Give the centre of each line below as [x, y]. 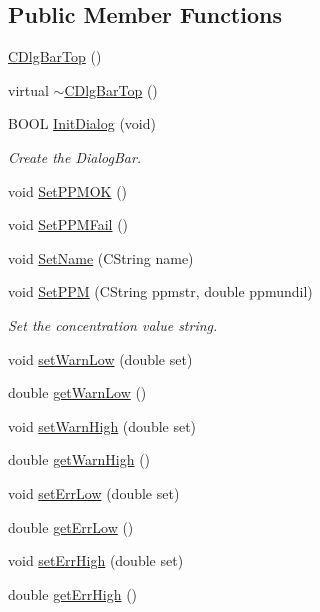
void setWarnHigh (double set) [102, 425]
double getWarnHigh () [79, 459]
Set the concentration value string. [113, 324]
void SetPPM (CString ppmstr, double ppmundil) [160, 291]
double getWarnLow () [77, 392]
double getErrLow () [71, 526]
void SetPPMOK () [68, 190]
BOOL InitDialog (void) [82, 123]
